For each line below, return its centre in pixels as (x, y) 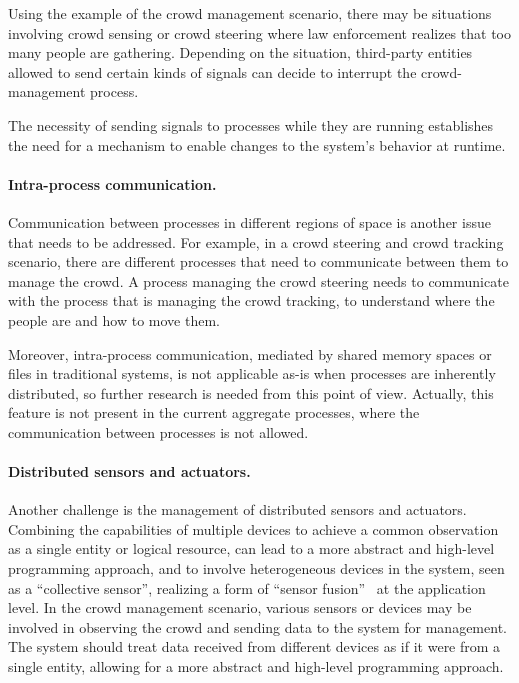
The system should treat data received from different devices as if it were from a (254, 646)
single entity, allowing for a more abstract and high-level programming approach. (256, 666)
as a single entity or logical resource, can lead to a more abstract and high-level (251, 548)
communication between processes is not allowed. (158, 431)
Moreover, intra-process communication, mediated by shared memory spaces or (250, 353)
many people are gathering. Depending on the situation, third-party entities (240, 52)
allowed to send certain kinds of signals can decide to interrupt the (212, 71)
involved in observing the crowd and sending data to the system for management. (257, 626)
